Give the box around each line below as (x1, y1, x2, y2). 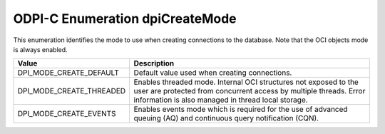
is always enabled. (13, 45, 68, 53)
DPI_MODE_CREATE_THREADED (17, 86, 126, 96)
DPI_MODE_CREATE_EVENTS (17, 109, 117, 119)
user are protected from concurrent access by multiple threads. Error (133, 86, 366, 96)
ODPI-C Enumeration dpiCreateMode (13, 11, 237, 26)
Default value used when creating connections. (133, 68, 292, 78)
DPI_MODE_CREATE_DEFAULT (17, 68, 119, 78)
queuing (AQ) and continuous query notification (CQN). (133, 113, 319, 123)
